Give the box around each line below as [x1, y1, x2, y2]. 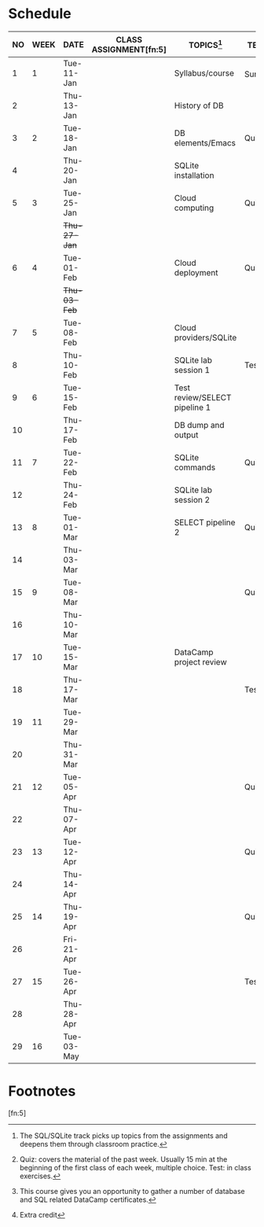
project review [174, 657, 227, 668]
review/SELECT [174, 392, 232, 403]
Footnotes [8, 1082, 76, 1100]
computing [174, 202, 214, 213]
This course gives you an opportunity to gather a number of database [19, 1187, 245, 1196]
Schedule [8, 5, 72, 23]
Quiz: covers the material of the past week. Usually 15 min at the [19, 1155, 228, 1164]
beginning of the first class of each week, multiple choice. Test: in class [19, 1163, 251, 1173]
